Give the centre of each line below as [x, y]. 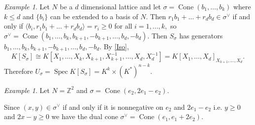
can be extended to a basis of [94, 16]
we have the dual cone [85, 116]
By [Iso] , [116, 46]
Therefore [18, 71]
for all [123, 26]
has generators [201, 35]
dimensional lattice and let [121, 6]
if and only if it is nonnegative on [113, 107]
